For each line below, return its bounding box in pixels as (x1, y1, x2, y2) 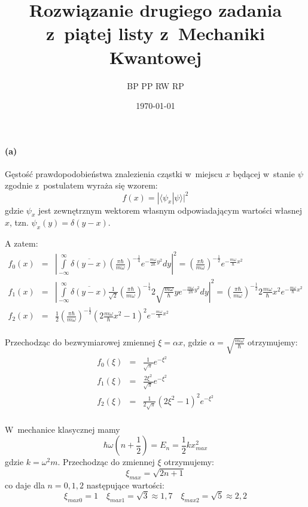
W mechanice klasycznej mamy (5, 423, 120, 435)
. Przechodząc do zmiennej (57, 456, 155, 468)
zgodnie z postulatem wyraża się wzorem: (5, 179, 158, 192)
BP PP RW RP (127, 79, 184, 92)
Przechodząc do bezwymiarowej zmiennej (5, 336, 155, 348)
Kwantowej (109, 44, 202, 69)
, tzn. (10, 216, 29, 229)
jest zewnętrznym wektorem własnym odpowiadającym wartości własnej (38, 204, 303, 216)
